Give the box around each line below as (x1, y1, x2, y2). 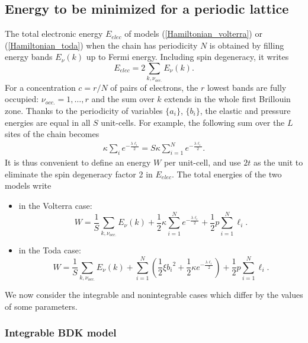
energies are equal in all (5, 116, 91, 128)
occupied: (5, 93, 39, 105)
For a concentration (5, 81, 76, 93)
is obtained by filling (209, 39, 284, 51)
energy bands (5, 50, 53, 63)
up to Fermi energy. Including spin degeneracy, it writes (86, 50, 289, 63)
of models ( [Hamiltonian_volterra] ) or (124, 27, 262, 40)
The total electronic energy (5, 27, 103, 40)
